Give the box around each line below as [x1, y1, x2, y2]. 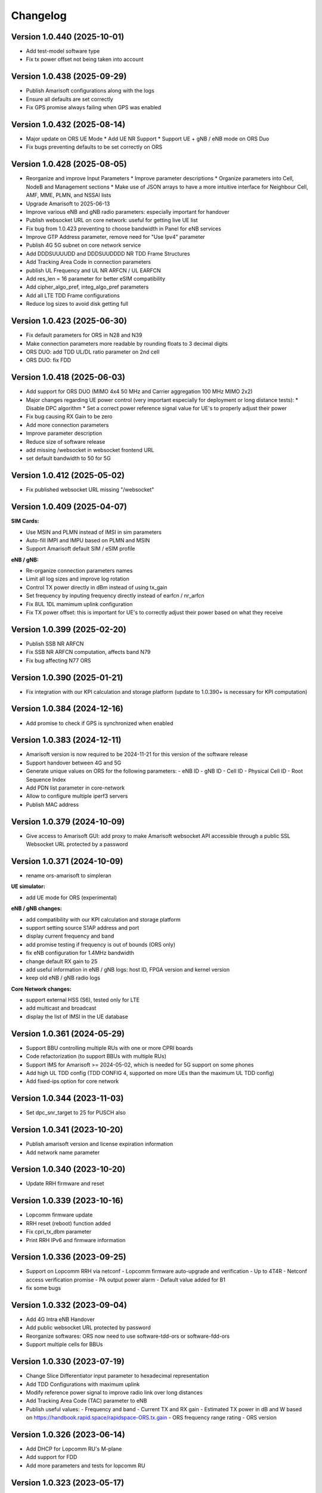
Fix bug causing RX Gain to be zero [26, 413, 113, 420]
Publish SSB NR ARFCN [26, 640, 84, 647]
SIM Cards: [11, 517, 39, 525]
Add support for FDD [26, 1454, 78, 1461]
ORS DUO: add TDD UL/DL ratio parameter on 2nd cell [26, 348, 160, 355]
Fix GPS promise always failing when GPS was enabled [26, 104, 162, 111]
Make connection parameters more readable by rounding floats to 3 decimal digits [26, 340, 228, 347]
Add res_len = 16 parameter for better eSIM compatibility [26, 275, 166, 282]
